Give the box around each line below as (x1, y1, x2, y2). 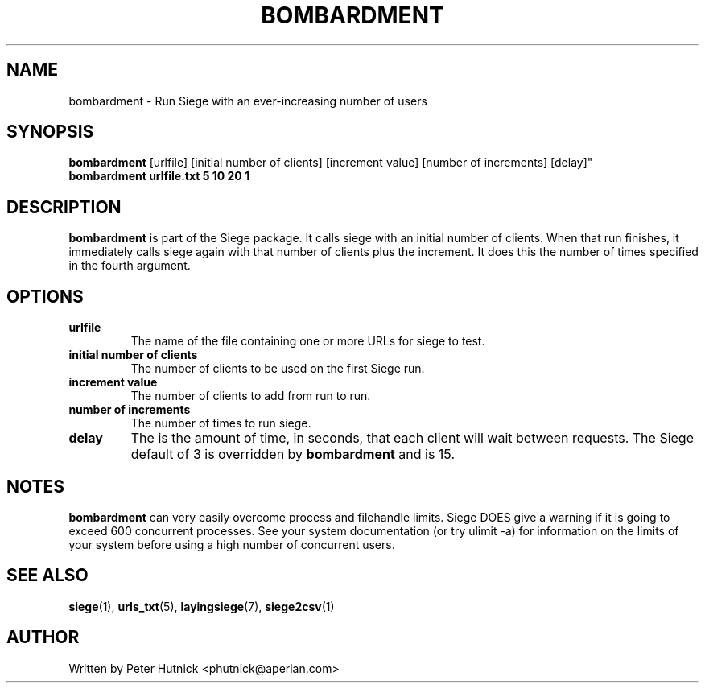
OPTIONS (6, 286, 84, 307)
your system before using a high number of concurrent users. (68, 537, 395, 551)
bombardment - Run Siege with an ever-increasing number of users (68, 93, 427, 108)
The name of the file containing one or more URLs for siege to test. (130, 334, 485, 349)
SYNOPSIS (6, 122, 94, 142)
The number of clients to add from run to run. (130, 389, 371, 403)
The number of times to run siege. (130, 416, 311, 431)
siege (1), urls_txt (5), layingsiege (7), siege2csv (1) (68, 599, 335, 613)
